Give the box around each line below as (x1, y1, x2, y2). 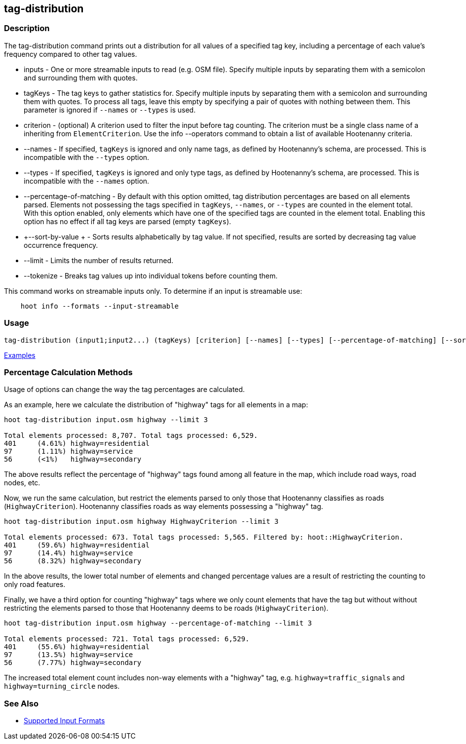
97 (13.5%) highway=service (4, 651, 133, 659)
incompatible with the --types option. (24, 153, 150, 161)
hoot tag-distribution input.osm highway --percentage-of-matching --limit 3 (4, 619, 312, 627)
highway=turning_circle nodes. (4, 682, 120, 691)
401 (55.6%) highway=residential (4, 643, 150, 651)
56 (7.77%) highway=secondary (4, 659, 142, 667)
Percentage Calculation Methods (4, 367, 133, 377)
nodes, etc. (4, 478, 40, 487)
